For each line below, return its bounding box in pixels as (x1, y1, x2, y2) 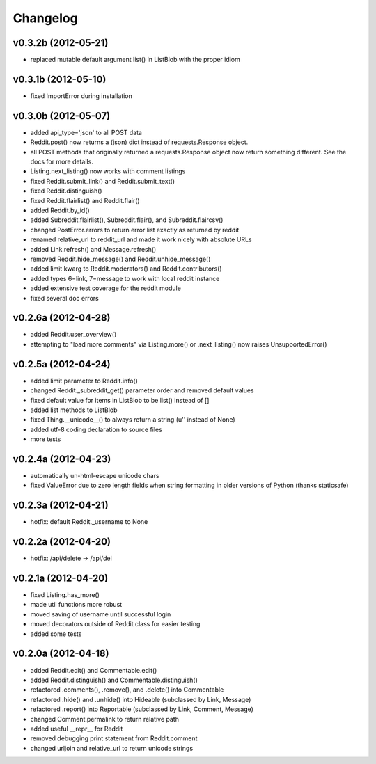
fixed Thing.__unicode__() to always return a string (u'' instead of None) (30, 415, 236, 424)
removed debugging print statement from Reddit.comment (30, 734, 198, 742)
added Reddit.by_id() (30, 206, 90, 214)
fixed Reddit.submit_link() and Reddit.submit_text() (30, 177, 175, 185)
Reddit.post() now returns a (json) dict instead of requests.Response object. (30, 138, 249, 146)
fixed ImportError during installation (30, 91, 132, 100)
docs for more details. (30, 157, 93, 166)
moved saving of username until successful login (30, 610, 171, 619)
